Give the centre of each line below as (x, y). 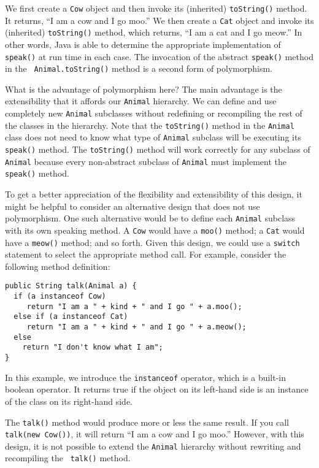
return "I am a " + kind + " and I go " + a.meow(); (136, 327)
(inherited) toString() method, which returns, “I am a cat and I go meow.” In (154, 32)
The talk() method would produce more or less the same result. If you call (147, 422)
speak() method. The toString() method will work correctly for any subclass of (158, 149)
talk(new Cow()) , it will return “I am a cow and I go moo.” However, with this (155, 434)
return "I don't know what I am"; (93, 347)
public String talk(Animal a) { (71, 286)
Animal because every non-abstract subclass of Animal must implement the (146, 161)
